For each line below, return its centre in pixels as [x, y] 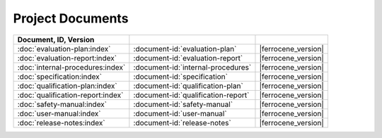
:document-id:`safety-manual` [183, 104]
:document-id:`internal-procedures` [192, 67]
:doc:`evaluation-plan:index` [64, 49]
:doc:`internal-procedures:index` [71, 67]
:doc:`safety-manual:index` [62, 104]
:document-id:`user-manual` [180, 113]
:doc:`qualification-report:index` [70, 95]
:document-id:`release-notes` [182, 123]
